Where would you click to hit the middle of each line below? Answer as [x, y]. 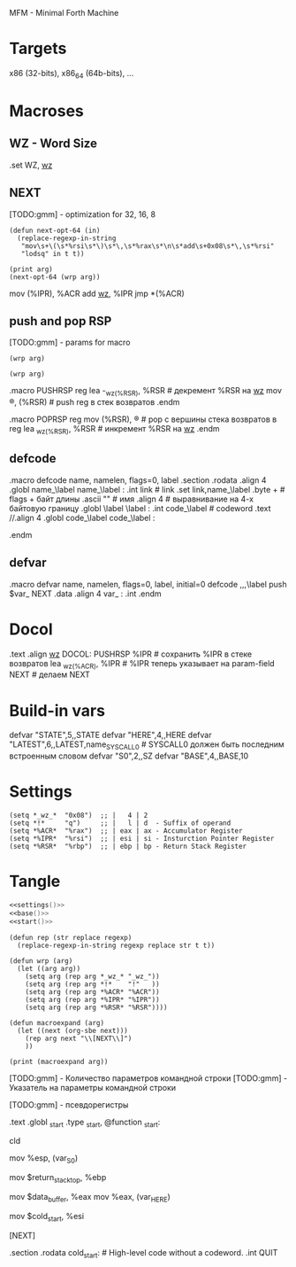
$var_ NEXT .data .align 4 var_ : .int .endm [85, 594]
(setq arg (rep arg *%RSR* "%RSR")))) [96, 1007]
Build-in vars [57, 710]
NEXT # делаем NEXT [50, 675]
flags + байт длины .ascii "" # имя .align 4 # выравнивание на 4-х [132, 499]
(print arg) [31, 269]
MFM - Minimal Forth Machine [64, 13]
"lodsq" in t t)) [53, 253]
